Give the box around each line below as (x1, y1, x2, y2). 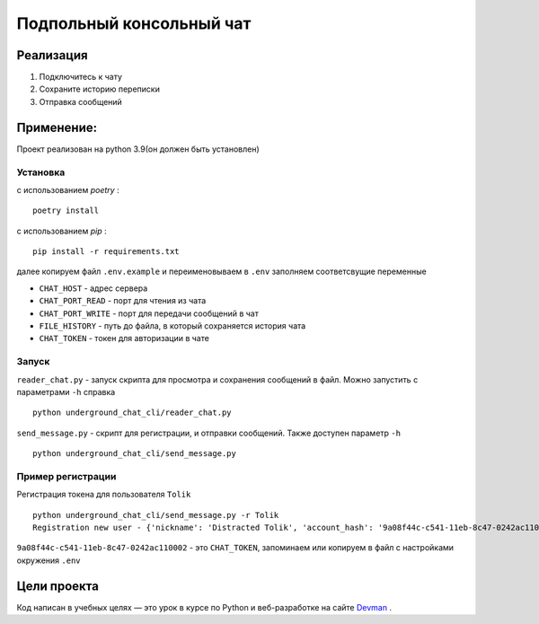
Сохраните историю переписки (39, 83, 161, 94)
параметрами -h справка (16, 386, 116, 397)
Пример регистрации (16, 470, 117, 482)
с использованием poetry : (16, 184, 120, 195)
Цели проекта (16, 578, 99, 593)
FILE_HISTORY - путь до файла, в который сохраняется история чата (39, 321, 306, 331)
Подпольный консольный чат (16, 13, 252, 33)
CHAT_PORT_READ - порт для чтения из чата (39, 295, 207, 306)
